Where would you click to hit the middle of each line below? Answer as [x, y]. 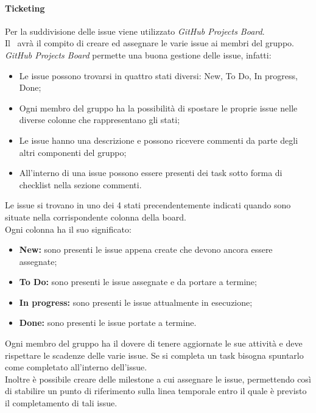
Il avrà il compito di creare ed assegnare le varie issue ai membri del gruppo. [149, 43]
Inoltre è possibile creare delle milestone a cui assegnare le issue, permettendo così [158, 379]
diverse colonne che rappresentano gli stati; [100, 120]
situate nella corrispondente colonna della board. [96, 217]
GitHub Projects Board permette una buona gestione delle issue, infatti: [138, 55]
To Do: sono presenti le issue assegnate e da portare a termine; [138, 282]
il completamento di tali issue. [61, 403]
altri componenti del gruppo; [73, 152]
